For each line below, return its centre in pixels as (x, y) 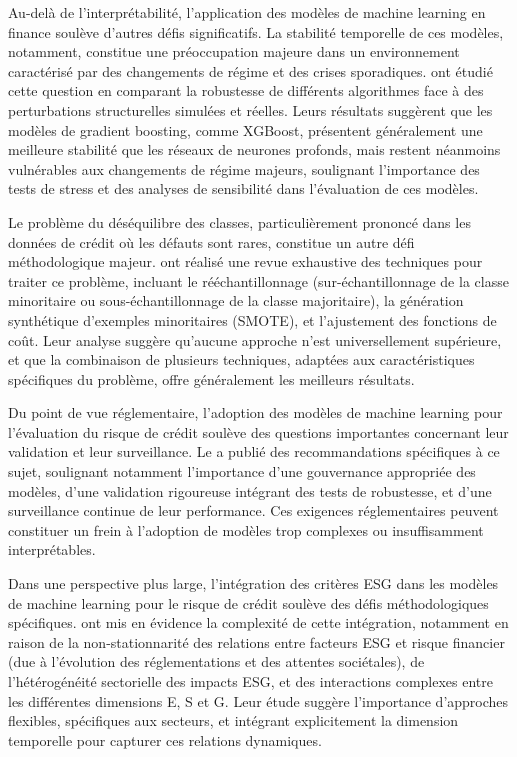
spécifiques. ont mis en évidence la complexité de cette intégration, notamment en (258, 622)
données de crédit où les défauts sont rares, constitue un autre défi (211, 241)
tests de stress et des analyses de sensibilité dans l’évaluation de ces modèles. (243, 188)
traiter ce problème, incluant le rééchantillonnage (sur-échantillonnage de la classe (258, 280)
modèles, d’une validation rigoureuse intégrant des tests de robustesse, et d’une (250, 490)
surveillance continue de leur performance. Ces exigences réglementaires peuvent (253, 510)
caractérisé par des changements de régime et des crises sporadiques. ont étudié (250, 70)
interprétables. (52, 549)
